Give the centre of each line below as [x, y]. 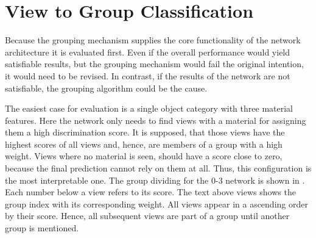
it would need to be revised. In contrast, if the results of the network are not [148, 75]
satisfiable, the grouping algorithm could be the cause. [106, 88]
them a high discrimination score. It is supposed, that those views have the [145, 132]
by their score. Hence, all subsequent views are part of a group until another [147, 216]
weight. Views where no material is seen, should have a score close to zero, [144, 156]
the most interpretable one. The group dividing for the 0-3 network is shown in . [155, 180]
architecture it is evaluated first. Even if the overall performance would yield [148, 52]
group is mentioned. [42, 228]
